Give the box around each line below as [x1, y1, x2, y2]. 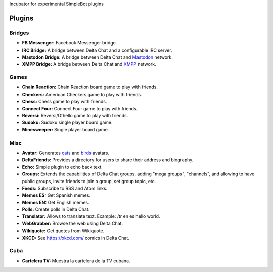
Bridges [9, 29, 29, 36]
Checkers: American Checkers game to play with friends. [22, 91, 142, 97]
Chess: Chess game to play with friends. [22, 99, 107, 105]
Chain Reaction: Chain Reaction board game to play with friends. [22, 84, 158, 90]
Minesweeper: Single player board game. [22, 126, 109, 132]
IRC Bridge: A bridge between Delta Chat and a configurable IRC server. [22, 47, 172, 53]
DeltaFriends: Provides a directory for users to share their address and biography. [22, 157, 194, 163]
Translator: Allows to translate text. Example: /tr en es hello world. [22, 213, 160, 219]
